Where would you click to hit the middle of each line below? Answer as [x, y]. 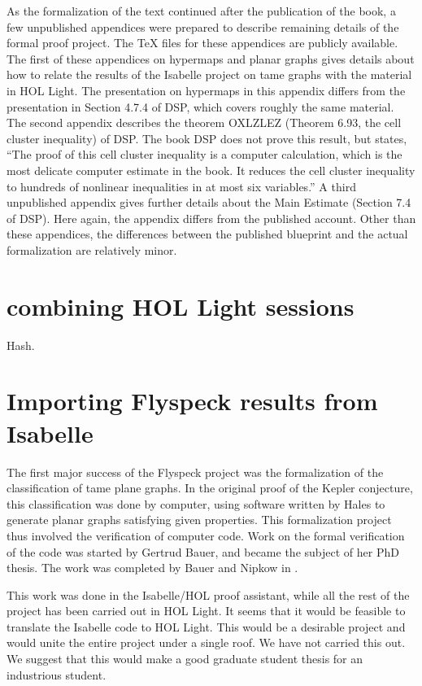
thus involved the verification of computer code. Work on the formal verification [206, 535]
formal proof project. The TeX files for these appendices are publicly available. [202, 43]
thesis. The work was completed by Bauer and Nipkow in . [152, 568]
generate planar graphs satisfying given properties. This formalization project [199, 520]
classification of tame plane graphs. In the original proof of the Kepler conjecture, [210, 488]
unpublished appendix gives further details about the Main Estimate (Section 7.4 [209, 202]
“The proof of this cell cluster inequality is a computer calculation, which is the [204, 154]
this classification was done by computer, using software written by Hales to [196, 503]
